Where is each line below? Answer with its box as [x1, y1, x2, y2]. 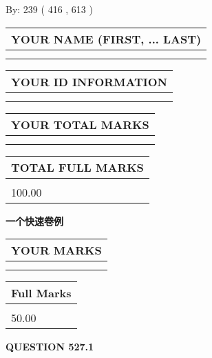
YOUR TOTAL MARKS [11, 116, 149, 132]
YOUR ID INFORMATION [11, 73, 167, 90]
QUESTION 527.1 [6, 339, 94, 354]
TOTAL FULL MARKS [11, 159, 144, 175]
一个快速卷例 [6, 213, 63, 228]
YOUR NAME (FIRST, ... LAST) [11, 30, 202, 47]
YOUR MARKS [11, 242, 102, 259]
